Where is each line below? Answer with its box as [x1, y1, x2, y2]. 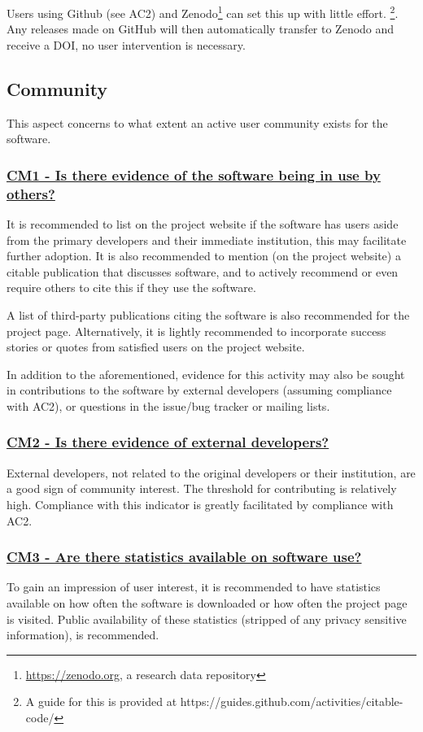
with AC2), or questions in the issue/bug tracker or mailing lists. [7, 397, 330, 414]
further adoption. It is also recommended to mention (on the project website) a [7, 247, 401, 264]
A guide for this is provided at [25, 693, 177, 710]
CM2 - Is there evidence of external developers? [7, 432, 329, 452]
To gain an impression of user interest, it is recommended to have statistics [7, 578, 381, 595]
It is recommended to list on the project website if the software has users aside [7, 215, 399, 232]
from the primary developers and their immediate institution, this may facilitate [7, 231, 407, 248]
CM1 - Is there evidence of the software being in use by [7, 164, 381, 185]
